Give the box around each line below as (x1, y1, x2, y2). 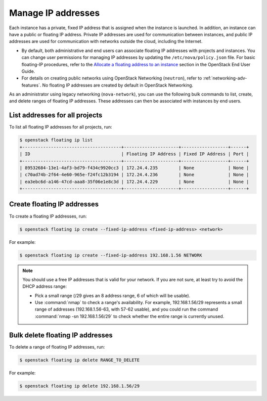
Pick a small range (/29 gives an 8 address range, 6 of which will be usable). (35, 292, 190, 299)
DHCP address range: (22, 283, 67, 289)
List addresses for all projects (9, 111, 102, 120)
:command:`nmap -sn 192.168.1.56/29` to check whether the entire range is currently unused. (35, 313, 224, 319)
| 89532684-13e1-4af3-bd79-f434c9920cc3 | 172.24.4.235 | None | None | (19, 165, 249, 171)
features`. (21, 82, 42, 88)
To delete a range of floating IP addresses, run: (9, 344, 105, 350)
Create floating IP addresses (9, 200, 99, 209)
